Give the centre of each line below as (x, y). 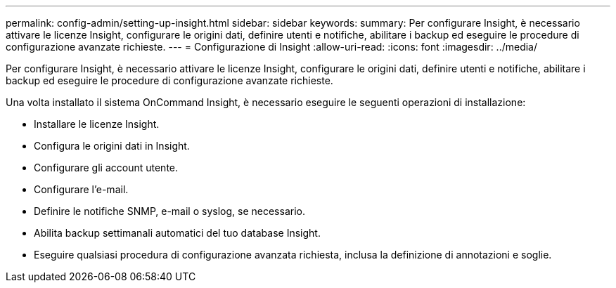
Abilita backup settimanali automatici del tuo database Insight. (177, 233)
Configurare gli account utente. (106, 168)
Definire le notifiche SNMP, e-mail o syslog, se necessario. (169, 211)
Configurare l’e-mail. (81, 189)
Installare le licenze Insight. (97, 124)
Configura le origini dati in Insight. (112, 146)
